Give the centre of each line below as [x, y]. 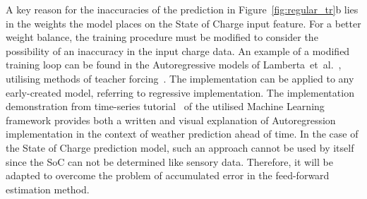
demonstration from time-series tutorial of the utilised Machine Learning [165, 106]
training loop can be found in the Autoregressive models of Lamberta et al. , [174, 65]
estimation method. [48, 189]
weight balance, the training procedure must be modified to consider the [162, 37]
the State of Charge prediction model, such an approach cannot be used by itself [180, 147]
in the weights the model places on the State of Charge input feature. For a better [183, 23]
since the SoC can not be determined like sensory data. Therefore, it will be [169, 161]
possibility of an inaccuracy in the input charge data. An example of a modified [178, 50]
